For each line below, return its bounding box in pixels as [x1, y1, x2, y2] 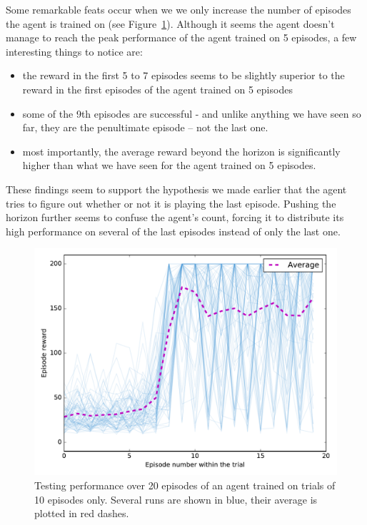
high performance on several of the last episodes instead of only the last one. [6, 223, 341, 238]
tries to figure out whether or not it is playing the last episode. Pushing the [6, 195, 336, 210]
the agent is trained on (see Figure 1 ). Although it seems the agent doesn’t [6, 16, 335, 31]
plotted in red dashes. [34, 506, 129, 521]
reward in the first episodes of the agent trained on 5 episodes [22, 81, 293, 96]
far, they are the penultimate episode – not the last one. [22, 120, 268, 135]
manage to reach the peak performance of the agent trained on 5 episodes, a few [6, 30, 357, 45]
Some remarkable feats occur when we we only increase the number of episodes [6, 2, 351, 16]
